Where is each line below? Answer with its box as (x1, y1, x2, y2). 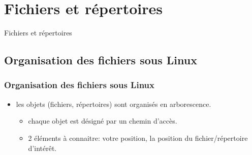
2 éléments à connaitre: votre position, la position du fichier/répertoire (28, 132, 248, 143)
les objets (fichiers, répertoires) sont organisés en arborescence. (16, 98, 211, 109)
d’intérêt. (28, 142, 57, 153)
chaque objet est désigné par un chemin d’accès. (28, 115, 177, 126)
